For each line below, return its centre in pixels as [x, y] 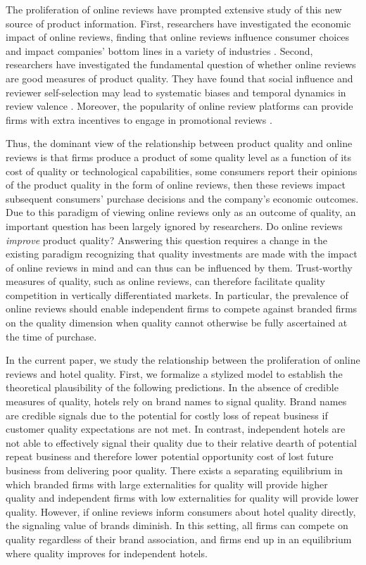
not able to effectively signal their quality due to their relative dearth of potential [181, 442]
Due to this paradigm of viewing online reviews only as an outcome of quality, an [181, 212]
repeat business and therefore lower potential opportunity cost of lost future [170, 456]
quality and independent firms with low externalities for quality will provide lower [182, 498]
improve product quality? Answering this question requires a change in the [166, 240]
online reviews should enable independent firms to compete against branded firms [182, 309]
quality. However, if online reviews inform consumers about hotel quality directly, [181, 511]
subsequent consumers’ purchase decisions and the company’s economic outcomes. [182, 198]
